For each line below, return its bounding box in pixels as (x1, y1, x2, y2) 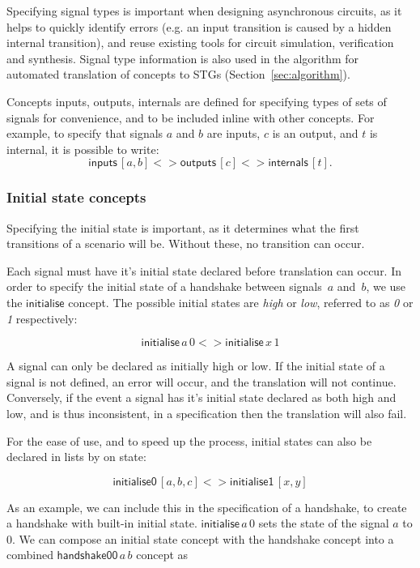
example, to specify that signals (6, 125, 163, 142)
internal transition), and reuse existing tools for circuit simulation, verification (6, 34, 394, 51)
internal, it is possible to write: (6, 140, 159, 157)
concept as (136, 546, 189, 563)
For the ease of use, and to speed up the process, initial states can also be (6, 432, 372, 449)
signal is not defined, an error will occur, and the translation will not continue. (6, 373, 397, 390)
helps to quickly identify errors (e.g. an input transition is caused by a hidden (6, 18, 392, 35)
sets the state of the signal (258, 515, 389, 532)
